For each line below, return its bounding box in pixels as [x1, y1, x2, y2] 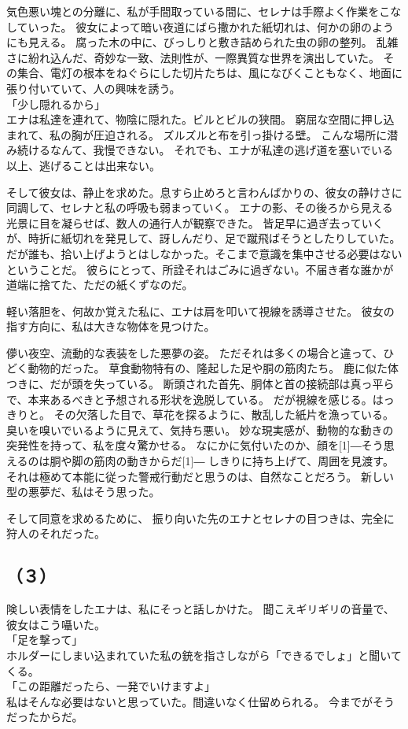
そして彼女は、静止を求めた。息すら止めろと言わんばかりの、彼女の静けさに [6, 183, 402, 200]
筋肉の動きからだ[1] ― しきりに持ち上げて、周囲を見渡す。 [94, 453, 394, 469]
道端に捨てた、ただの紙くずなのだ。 [6, 276, 193, 293]
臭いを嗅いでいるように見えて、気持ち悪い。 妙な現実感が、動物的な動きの [6, 421, 394, 438]
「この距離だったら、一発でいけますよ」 [6, 678, 215, 694]
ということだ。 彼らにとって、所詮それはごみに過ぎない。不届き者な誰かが [6, 261, 394, 277]
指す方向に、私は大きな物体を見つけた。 [6, 318, 215, 335]
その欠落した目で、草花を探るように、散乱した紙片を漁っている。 [53, 406, 394, 423]
